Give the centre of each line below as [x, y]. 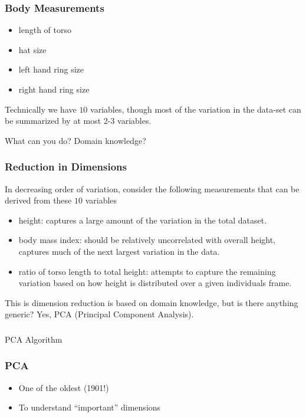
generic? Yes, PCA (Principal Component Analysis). [99, 314]
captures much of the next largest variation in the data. [119, 251]
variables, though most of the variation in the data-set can [196, 109]
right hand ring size [54, 89]
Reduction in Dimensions [66, 167]
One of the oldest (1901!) [64, 387]
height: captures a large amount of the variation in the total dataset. [143, 220]
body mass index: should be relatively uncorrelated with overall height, [147, 240]
